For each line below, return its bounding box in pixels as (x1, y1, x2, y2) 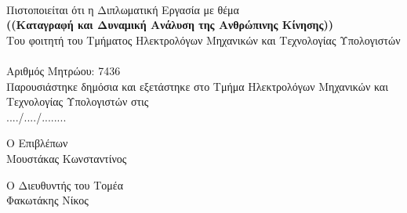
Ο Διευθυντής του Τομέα (6, 176, 123, 193)
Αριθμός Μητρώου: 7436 (6, 62, 121, 78)
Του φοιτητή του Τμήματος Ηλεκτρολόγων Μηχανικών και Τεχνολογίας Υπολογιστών (6, 31, 401, 48)
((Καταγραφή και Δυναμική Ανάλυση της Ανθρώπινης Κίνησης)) (6, 16, 333, 33)
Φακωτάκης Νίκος (6, 192, 89, 208)
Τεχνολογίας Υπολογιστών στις (6, 93, 149, 110)
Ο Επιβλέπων (6, 135, 68, 151)
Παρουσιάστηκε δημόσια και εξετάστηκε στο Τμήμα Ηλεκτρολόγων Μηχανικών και (6, 78, 388, 94)
